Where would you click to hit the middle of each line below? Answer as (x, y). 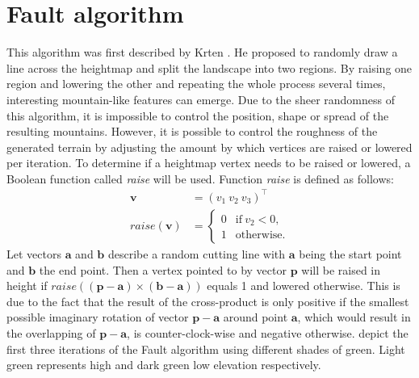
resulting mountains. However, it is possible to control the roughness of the (192, 131)
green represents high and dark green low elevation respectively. (164, 365)
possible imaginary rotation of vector (98, 317)
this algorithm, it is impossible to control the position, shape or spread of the (198, 115)
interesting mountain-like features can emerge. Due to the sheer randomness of (201, 99)
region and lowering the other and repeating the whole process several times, (196, 84)
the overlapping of (51, 333)
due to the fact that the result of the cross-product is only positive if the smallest (208, 301)
